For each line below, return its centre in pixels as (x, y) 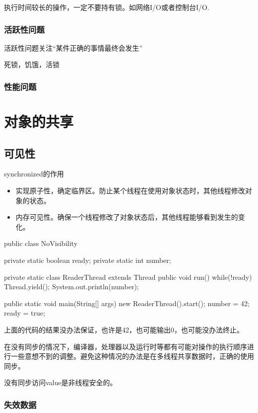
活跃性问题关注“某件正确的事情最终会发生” (73, 47)
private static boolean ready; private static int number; (88, 260)
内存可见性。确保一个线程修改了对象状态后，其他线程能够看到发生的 (127, 217)
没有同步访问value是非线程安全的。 (61, 382)
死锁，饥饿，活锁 (32, 64)
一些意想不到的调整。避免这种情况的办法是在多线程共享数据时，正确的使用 (132, 356)
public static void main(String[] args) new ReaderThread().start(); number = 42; (127, 303)
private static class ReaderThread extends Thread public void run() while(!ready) (128, 277)
